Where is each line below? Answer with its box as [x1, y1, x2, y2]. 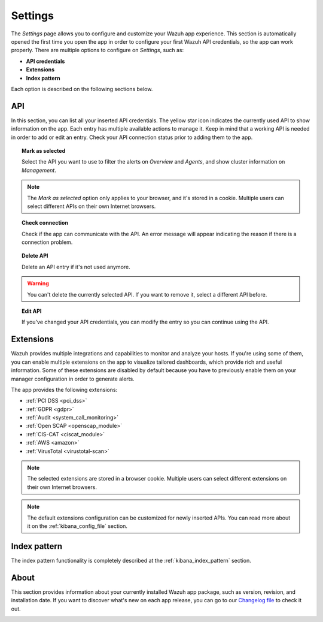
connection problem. [22, 238, 73, 246]
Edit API [22, 307, 42, 315]
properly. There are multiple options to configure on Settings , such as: [11, 47, 184, 54]
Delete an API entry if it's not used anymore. [22, 263, 131, 270]
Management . [22, 167, 56, 174]
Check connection [22, 219, 69, 227]
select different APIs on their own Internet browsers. [27, 203, 156, 210]
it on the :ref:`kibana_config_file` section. [27, 522, 128, 530]
